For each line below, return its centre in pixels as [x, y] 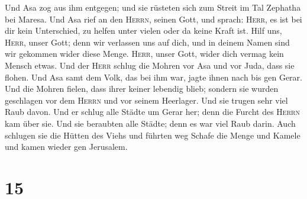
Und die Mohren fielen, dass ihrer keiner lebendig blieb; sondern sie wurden [142, 89]
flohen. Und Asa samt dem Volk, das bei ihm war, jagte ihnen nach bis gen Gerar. [153, 77]
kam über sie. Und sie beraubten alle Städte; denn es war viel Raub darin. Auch [150, 123]
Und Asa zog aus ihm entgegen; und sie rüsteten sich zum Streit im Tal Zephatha [153, 7]
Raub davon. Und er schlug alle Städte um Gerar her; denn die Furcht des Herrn [152, 112]
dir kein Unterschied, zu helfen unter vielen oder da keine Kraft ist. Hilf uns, [143, 31]
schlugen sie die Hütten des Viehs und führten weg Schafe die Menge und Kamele [153, 135]
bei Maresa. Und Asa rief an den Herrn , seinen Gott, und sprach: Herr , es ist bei [153, 19]
